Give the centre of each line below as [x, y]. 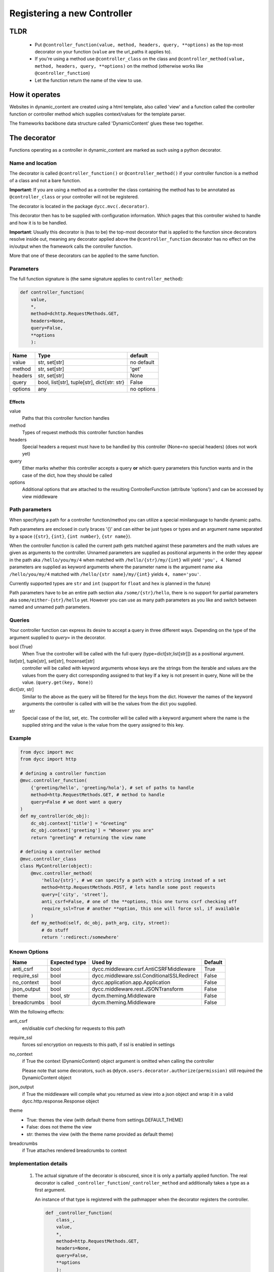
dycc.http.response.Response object [60, 1101]
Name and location [33, 163]
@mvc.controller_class [48, 859]
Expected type [68, 962]
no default [142, 362]
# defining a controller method [60, 852]
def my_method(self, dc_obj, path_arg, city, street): [100, 923]
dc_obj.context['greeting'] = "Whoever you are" [92, 830]
